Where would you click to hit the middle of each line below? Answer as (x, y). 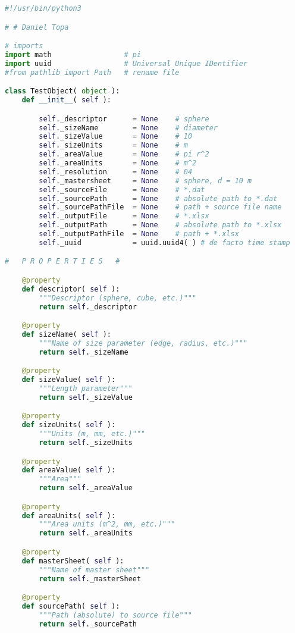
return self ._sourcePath (88, 624)
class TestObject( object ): (62, 91)
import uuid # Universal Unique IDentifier (126, 63)
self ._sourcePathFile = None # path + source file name (160, 207)
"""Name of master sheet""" (94, 570)
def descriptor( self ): (71, 289)
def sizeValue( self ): (69, 380)
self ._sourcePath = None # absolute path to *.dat (158, 198)
